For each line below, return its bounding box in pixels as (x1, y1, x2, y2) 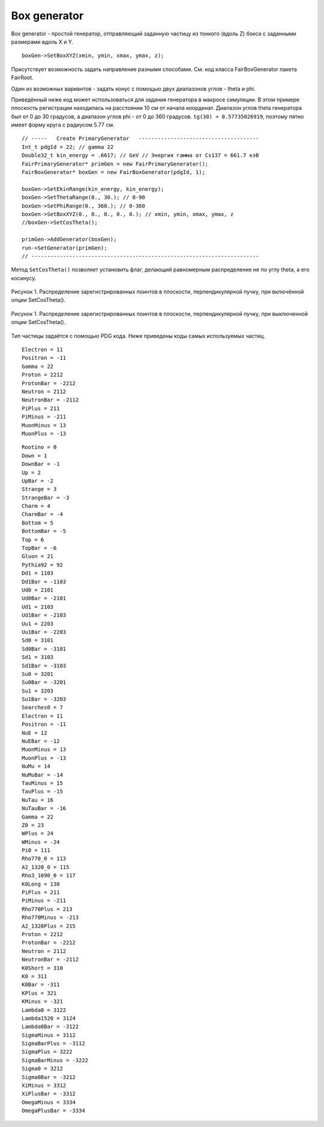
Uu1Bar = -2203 (22, 628, 67, 636)
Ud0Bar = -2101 (22, 595, 67, 602)
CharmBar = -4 (22, 511, 63, 518)
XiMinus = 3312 (22, 1082, 67, 1089)
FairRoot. (11, 74, 34, 81)
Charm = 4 (22, 503, 50, 509)
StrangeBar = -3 (22, 494, 70, 501)
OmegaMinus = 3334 (22, 1099, 76, 1105)
